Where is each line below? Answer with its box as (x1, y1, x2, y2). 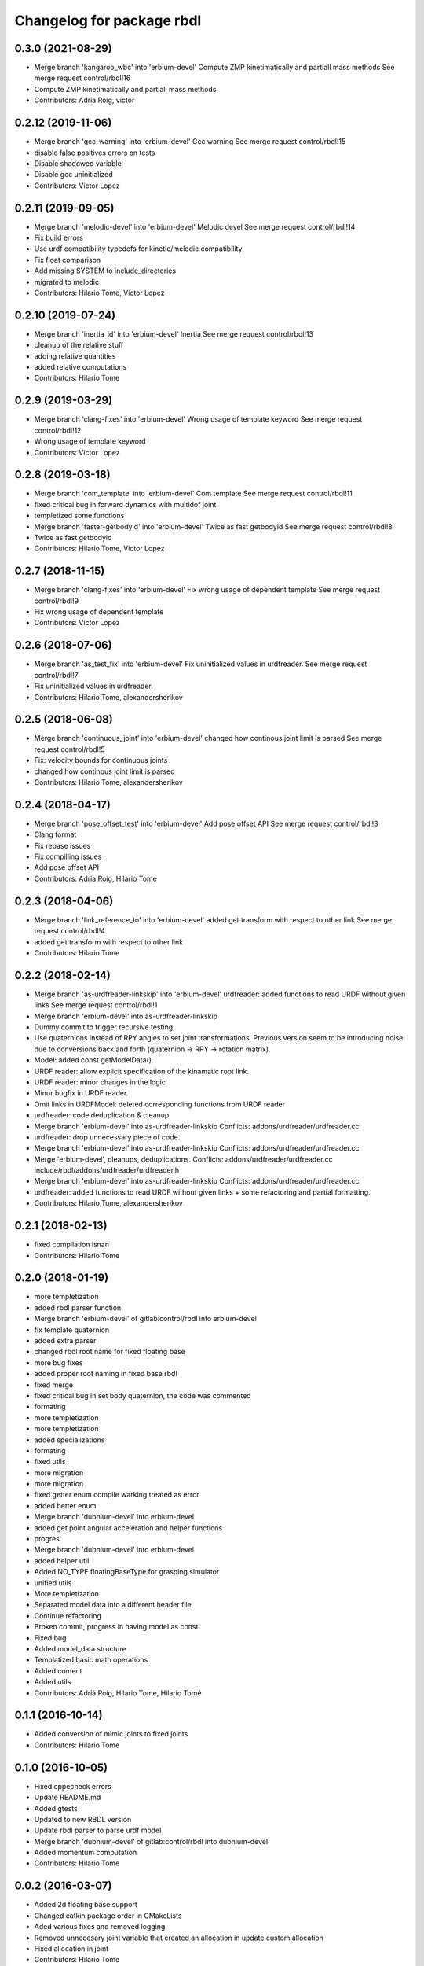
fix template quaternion (34, 1325, 110, 1335)
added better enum (34, 1500, 97, 1510)
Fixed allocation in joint (34, 1943, 109, 1953)
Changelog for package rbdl (14, 12, 202, 29)
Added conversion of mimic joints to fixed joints (34, 1729, 188, 1739)
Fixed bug (34, 1633, 67, 1643)
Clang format (34, 830, 77, 839)
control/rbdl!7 (34, 670, 79, 679)
